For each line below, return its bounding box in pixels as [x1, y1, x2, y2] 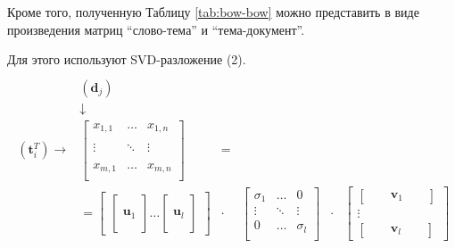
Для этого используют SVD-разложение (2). [7, 50, 246, 69]
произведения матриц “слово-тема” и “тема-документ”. [7, 20, 305, 38]
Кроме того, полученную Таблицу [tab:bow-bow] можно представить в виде [7, 3, 419, 21]
